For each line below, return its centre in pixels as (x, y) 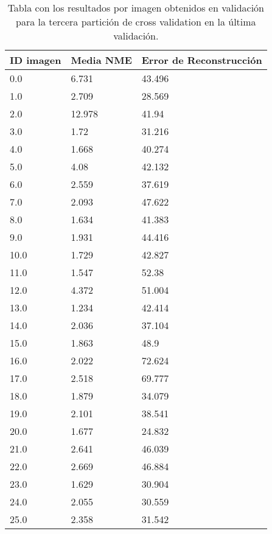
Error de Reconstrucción (202, 60)
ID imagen (36, 60)
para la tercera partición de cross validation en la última (136, 22)
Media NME (101, 60)
